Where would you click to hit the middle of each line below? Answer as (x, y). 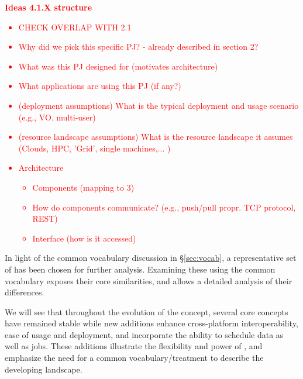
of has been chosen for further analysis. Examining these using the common (140, 269)
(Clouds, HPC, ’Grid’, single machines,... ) (94, 148)
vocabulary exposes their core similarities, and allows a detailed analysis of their (149, 280)
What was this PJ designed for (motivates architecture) (118, 66)
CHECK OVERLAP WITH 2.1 (75, 27)
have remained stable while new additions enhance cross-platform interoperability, (151, 323)
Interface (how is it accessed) (84, 238)
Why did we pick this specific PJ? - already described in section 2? (138, 46)
